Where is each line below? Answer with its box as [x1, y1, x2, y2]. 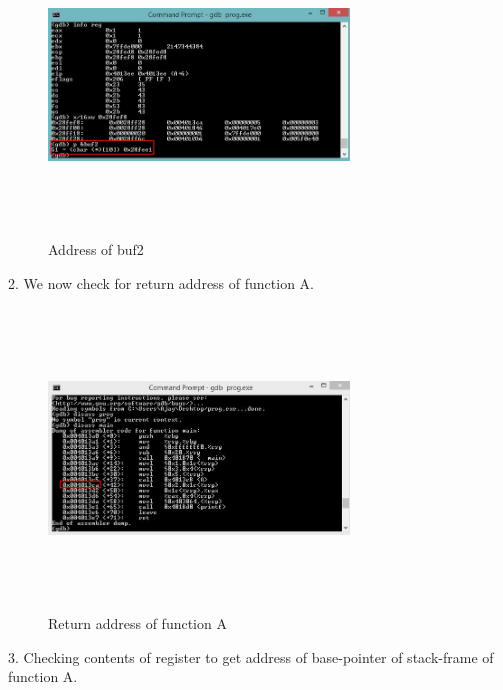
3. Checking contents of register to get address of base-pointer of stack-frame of [8, 646, 494, 667]
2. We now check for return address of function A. [8, 272, 314, 293]
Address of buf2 [48, 238, 144, 259]
